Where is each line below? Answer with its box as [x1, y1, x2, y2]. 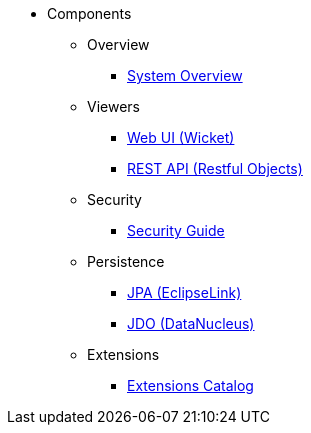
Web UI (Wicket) [127, 129, 235, 146]
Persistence [87, 253, 165, 270]
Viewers [87, 98, 140, 115]
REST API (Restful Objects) [127, 160, 303, 177]
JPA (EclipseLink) [127, 284, 242, 301]
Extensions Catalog [127, 377, 254, 394]
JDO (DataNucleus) [127, 315, 255, 332]
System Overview [127, 67, 243, 84]
